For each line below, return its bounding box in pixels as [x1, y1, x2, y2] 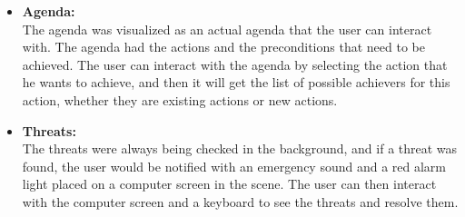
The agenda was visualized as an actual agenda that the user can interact [22, 19, 432, 38]
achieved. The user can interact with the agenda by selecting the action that [22, 54, 448, 74]
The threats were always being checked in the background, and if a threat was [22, 139, 458, 158]
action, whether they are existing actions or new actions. [22, 90, 338, 109]
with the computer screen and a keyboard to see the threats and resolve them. [22, 192, 459, 211]
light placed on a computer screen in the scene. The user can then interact [22, 174, 437, 193]
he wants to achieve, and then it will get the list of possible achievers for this [22, 73, 450, 92]
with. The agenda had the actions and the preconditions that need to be [22, 37, 425, 56]
